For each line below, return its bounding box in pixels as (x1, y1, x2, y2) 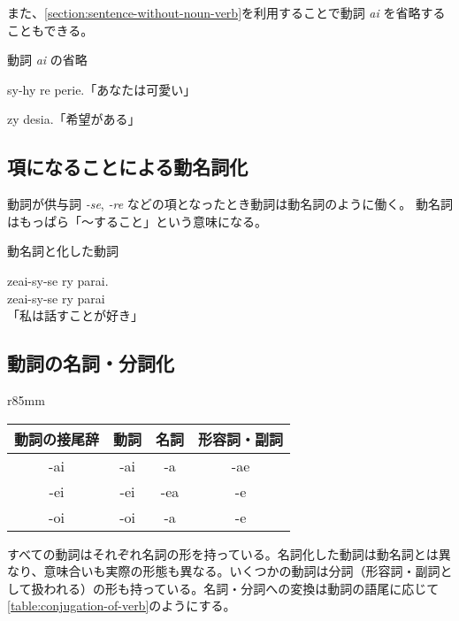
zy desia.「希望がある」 (7, 110, 141, 128)
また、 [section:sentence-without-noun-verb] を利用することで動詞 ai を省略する (7, 4, 446, 21)
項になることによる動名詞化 (7, 153, 249, 180)
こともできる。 (7, 20, 94, 39)
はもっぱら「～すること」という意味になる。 (7, 211, 267, 230)
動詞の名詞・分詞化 (7, 349, 174, 377)
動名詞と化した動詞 (7, 241, 119, 260)
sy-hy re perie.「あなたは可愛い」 (7, 80, 196, 98)
